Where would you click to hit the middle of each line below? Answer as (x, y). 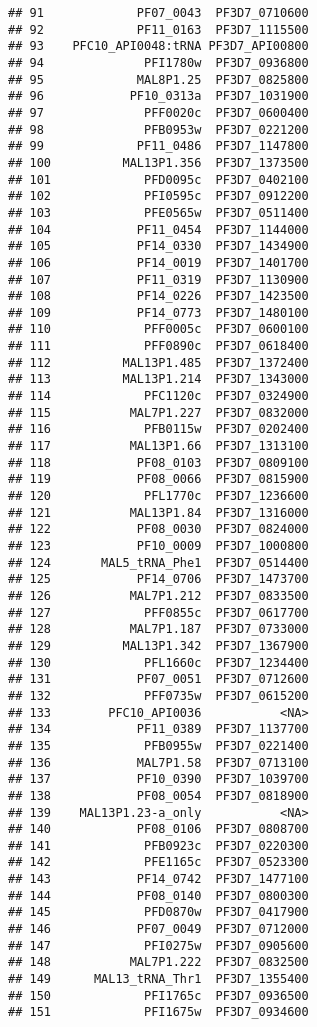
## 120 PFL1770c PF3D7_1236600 (158, 496)
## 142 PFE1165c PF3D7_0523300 (158, 862)
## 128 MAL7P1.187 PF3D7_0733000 (158, 629)
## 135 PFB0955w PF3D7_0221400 (158, 745)
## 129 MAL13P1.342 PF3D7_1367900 (158, 645)
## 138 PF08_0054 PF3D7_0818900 (158, 795)
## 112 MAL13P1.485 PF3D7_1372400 (158, 362)
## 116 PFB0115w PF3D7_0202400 (158, 429)
